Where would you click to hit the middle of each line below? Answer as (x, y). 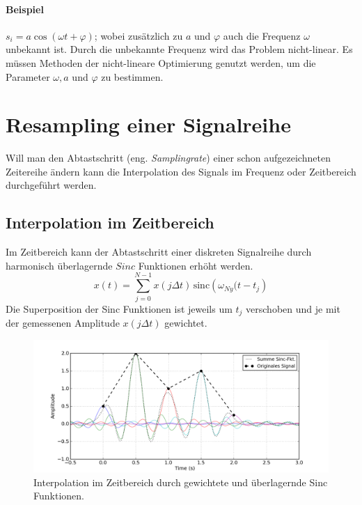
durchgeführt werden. (51, 185)
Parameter (28, 76)
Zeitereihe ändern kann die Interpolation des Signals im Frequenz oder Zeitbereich (181, 171)
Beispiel (25, 9)
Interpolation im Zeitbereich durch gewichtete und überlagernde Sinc (181, 482)
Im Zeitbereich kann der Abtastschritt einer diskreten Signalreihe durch (159, 252)
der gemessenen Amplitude (63, 323)
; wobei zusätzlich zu (139, 35)
